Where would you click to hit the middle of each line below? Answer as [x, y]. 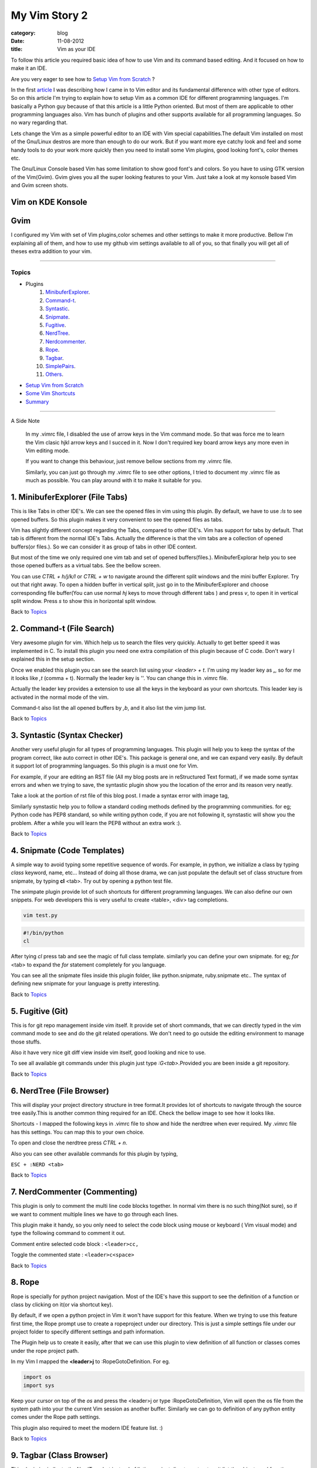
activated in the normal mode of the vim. [60, 697]
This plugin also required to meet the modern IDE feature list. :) [87, 1427]
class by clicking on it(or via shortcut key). [62, 1304]
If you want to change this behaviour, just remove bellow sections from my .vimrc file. [129, 462]
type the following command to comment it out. [68, 1233]
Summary [37, 402]
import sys [39, 1385]
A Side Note [26, 420]
